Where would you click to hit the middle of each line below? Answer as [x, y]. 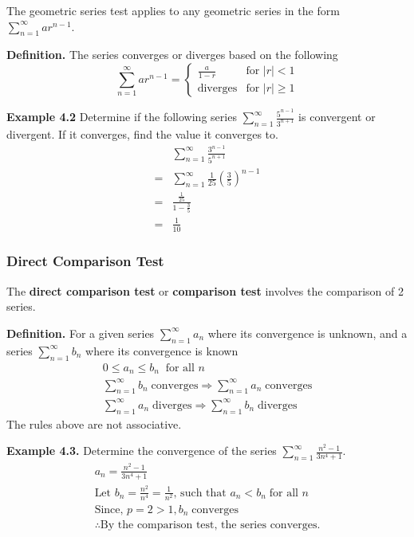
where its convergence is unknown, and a [308, 333]
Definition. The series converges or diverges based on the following [172, 55]
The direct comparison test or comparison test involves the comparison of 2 [205, 290]
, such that [200, 493]
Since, [109, 510]
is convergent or [337, 117]
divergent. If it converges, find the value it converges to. [142, 133]
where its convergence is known [162, 350]
